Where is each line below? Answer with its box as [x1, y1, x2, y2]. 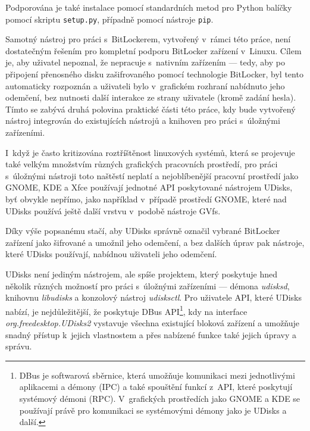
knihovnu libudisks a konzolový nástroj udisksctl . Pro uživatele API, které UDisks [5, 291, 302, 304]
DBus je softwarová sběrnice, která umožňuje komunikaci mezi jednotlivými [19, 368, 295, 381]
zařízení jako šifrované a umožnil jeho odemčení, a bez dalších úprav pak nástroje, [5, 236, 305, 248]
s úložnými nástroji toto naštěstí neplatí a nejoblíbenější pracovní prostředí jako [5, 169, 299, 182]
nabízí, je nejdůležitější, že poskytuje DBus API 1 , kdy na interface [5, 303, 248, 317]
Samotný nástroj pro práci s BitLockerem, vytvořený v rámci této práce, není [5, 33, 291, 45]
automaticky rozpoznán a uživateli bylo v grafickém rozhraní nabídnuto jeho [5, 79, 285, 92]
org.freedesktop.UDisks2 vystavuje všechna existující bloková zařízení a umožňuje [5, 316, 300, 329]
